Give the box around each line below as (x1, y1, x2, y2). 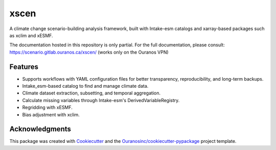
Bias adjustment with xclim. (22, 111, 80, 117)
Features (9, 62, 38, 71)
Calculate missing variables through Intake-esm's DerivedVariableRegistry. (22, 97, 180, 103)
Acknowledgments (9, 125, 72, 134)
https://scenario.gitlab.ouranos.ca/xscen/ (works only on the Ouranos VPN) (9, 49, 169, 55)
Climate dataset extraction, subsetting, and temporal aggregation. (22, 90, 161, 96)
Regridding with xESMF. (22, 105, 73, 111)
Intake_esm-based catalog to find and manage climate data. (22, 83, 149, 89)
